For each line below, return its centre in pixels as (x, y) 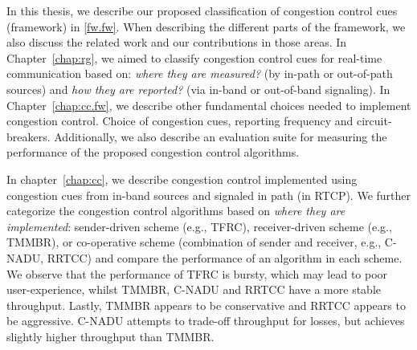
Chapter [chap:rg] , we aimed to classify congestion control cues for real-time (194, 57)
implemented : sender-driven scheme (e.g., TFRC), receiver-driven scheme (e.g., (199, 226)
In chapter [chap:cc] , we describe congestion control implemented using (182, 179)
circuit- (374, 121)
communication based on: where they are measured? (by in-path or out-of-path (200, 73)
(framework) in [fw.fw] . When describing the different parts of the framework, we (206, 26)
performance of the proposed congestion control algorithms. (153, 152)
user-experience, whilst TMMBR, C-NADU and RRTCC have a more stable (194, 289)
